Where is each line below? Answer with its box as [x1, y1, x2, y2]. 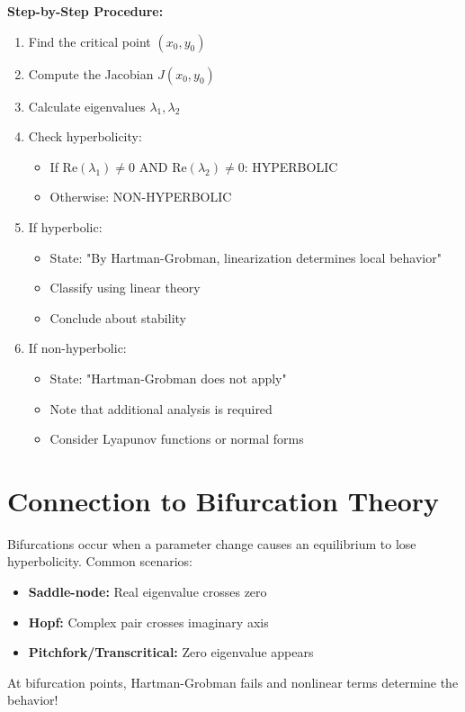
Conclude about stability [49, 308, 186, 327]
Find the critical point [28, 32, 151, 50]
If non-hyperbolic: [28, 338, 127, 357]
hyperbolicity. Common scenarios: [7, 552, 192, 571]
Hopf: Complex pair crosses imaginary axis [28, 612, 269, 631]
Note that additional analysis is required [49, 399, 273, 418]
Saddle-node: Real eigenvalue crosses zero [28, 582, 267, 601]
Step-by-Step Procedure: [7, 2, 164, 20]
